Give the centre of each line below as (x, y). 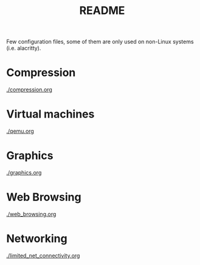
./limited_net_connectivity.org (43, 255)
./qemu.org (20, 131)
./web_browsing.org (31, 214)
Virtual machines (50, 114)
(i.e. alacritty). (24, 48)
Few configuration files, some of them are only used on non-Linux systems (100, 42)
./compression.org (29, 90)
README (102, 11)
